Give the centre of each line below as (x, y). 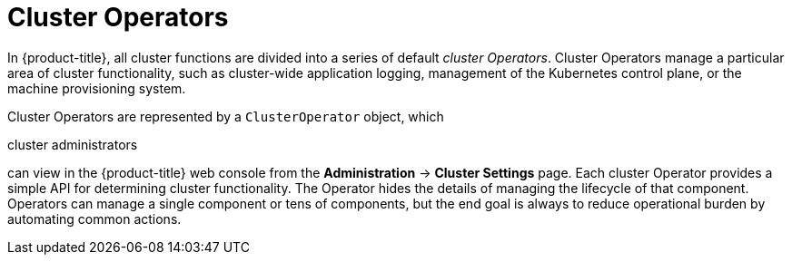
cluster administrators (73, 144)
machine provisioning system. (97, 88)
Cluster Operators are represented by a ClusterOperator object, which (226, 116)
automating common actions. (94, 218)
